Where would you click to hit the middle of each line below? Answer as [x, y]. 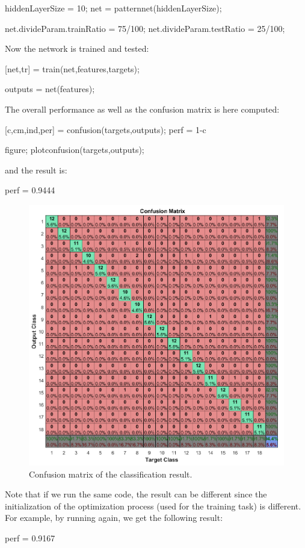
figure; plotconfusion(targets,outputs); [75, 150]
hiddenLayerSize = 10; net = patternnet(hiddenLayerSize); [113, 8]
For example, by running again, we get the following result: [114, 518]
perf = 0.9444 [30, 190]
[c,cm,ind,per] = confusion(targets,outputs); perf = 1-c [106, 129]
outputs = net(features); [50, 89]
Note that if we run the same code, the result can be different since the [136, 494]
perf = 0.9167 [30, 538]
